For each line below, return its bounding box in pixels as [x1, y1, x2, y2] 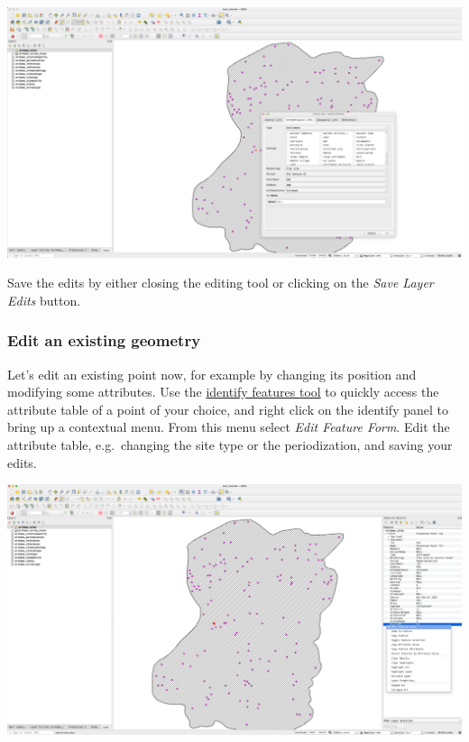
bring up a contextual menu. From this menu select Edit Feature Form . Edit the [7, 417, 450, 436]
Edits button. [7, 290, 81, 309]
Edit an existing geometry [7, 329, 201, 352]
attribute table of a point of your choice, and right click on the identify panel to [7, 399, 448, 418]
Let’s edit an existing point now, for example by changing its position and [7, 364, 417, 383]
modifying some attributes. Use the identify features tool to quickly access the [7, 382, 439, 401]
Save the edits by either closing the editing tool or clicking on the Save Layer [7, 273, 434, 292]
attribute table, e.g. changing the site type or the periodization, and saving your [7, 435, 453, 453]
